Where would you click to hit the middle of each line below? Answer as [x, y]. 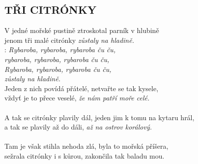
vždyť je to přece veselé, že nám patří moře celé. [77, 98]
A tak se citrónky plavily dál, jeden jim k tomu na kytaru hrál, [99, 117]
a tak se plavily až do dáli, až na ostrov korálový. [78, 127]
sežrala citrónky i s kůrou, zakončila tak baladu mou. [85, 155]
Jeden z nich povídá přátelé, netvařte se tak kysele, [82, 88]
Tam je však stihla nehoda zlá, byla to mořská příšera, [86, 146]
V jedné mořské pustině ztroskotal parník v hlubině [82, 30]
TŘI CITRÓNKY [51, 10]
